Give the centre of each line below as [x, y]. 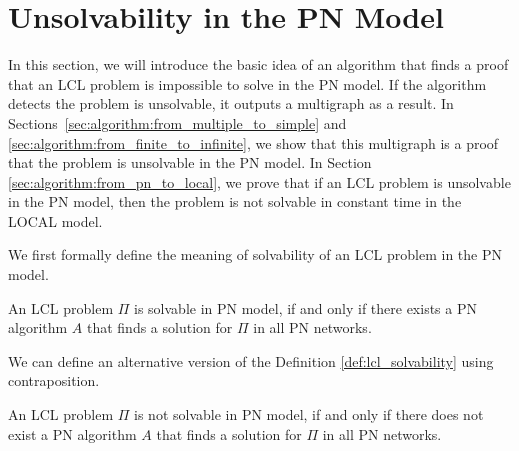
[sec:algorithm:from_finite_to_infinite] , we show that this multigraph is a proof [253, 142]
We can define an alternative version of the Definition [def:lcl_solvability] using [251, 360]
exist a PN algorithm [72, 433]
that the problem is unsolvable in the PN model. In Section [190, 162]
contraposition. [54, 380]
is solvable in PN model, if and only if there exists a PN [305, 307]
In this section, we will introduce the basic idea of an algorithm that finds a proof [258, 64]
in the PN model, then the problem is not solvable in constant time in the [235, 201]
